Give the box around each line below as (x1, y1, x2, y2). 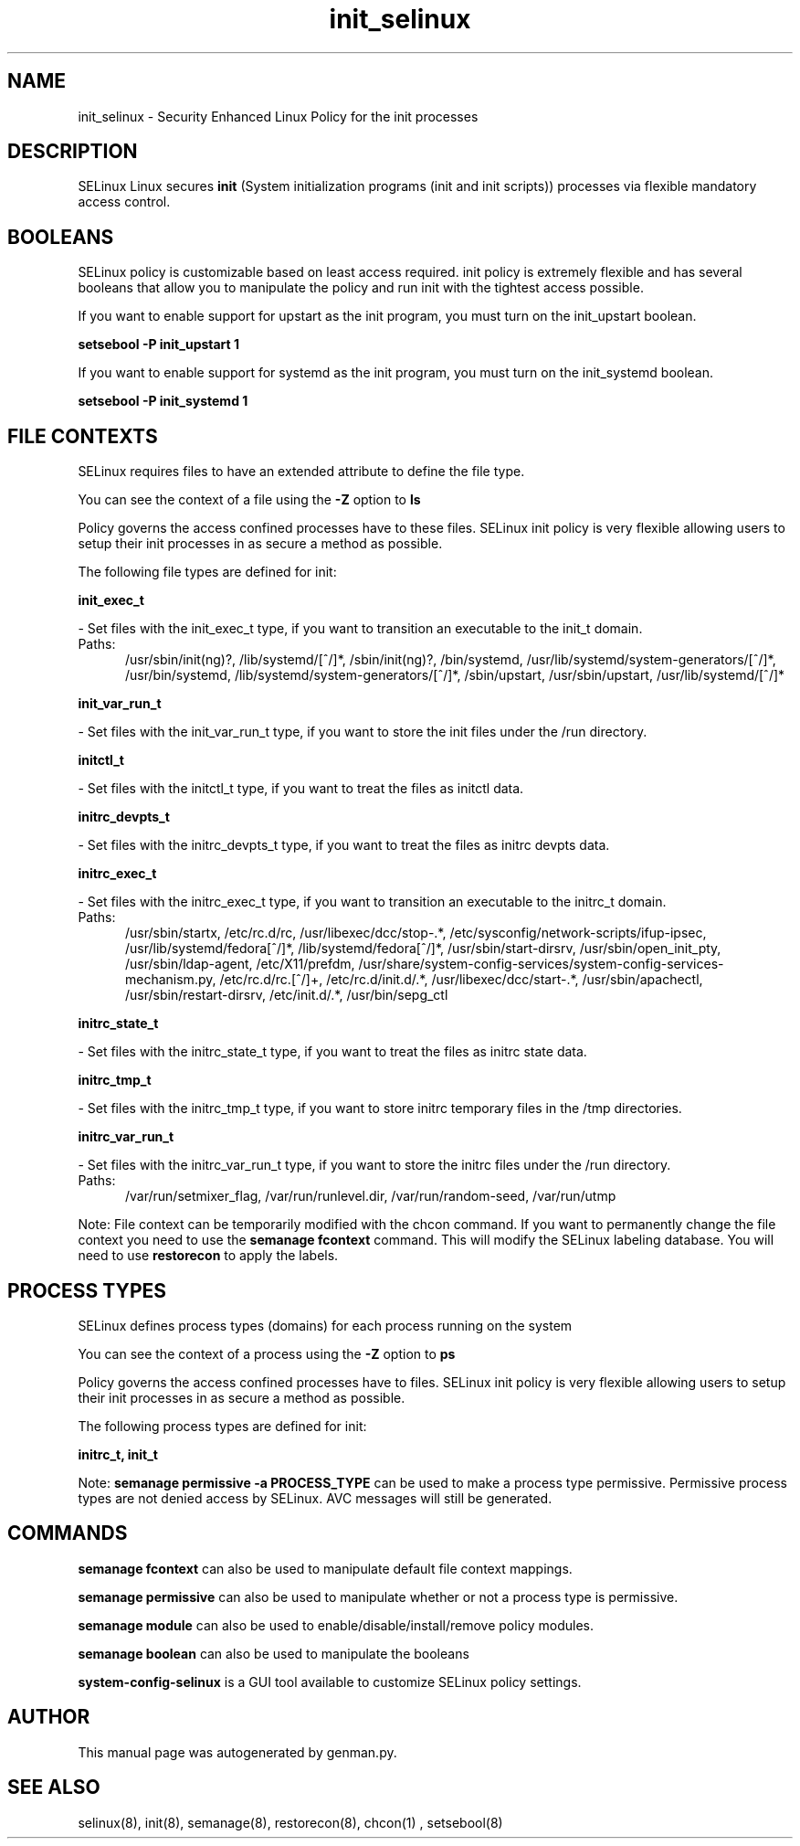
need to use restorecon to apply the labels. (78, 1247, 339, 1264)
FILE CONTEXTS (7, 424, 158, 448)
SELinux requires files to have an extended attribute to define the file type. (78, 463, 525, 480)
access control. (78, 194, 171, 210)
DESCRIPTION (7, 140, 138, 164)
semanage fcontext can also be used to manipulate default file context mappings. (78, 1560, 573, 1576)
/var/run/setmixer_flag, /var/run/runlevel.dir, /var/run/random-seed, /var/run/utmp (125, 1188, 616, 1204)
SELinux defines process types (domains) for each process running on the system (78, 1317, 573, 1333)
